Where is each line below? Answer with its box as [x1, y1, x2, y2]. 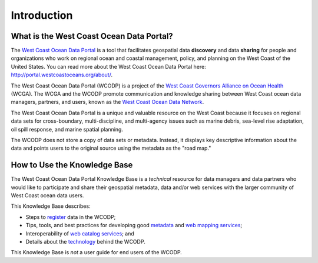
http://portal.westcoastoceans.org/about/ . [11, 71, 113, 79]
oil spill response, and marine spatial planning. [11, 126, 124, 133]
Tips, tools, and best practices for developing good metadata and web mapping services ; [25, 222, 243, 229]
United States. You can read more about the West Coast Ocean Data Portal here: [11, 63, 206, 70]
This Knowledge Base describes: [11, 203, 91, 210]
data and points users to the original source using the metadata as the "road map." [11, 144, 211, 152]
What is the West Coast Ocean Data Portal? [11, 31, 173, 41]
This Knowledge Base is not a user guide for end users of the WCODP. [11, 249, 182, 256]
